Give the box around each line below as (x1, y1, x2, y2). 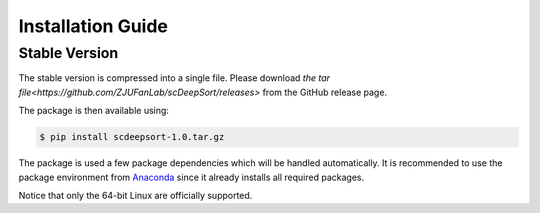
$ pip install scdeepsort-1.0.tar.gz (39, 131, 225, 143)
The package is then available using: (18, 105, 170, 117)
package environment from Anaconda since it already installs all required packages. (18, 171, 365, 183)
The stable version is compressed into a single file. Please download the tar (18, 72, 330, 84)
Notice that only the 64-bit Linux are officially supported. (18, 189, 253, 201)
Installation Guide (18, 15, 169, 37)
